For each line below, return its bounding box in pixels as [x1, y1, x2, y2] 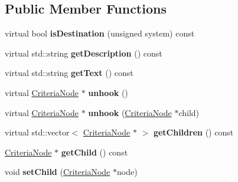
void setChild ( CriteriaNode [5, 166, 110, 178]
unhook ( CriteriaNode [88, 106, 172, 118]
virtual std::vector [5, 126, 70, 138]
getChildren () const [153, 126, 234, 138]
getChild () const [61, 145, 128, 158]
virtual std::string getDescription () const [5, 47, 162, 59]
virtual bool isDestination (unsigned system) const [5, 27, 195, 39]
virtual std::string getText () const [5, 67, 133, 79]
